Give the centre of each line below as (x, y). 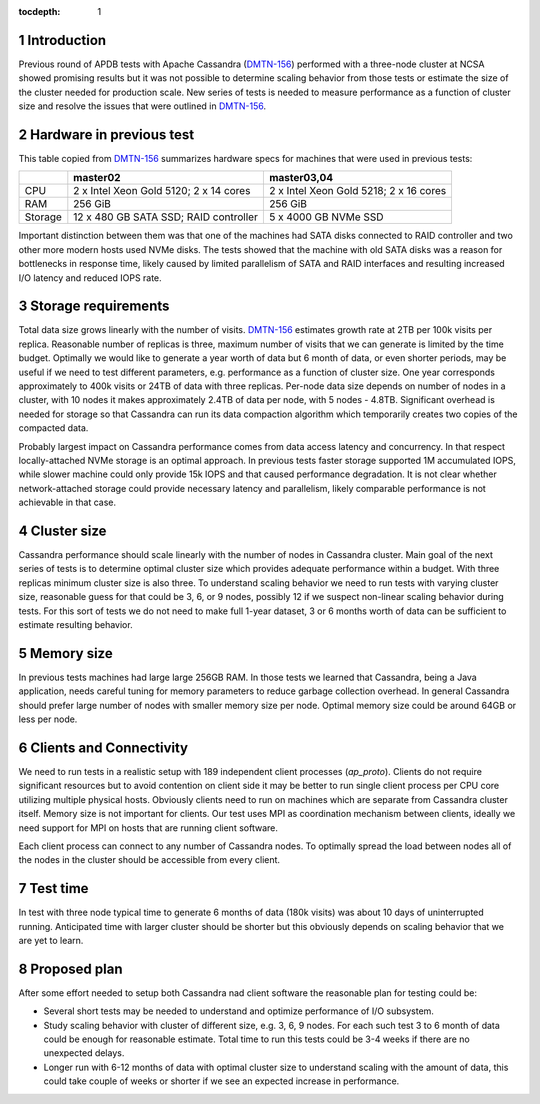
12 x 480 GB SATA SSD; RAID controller (166, 217)
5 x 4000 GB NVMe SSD (326, 217)
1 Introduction (62, 40)
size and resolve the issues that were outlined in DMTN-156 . (142, 106)
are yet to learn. (51, 941)
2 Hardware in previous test (106, 134)
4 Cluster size (62, 530)
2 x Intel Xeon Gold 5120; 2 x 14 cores (162, 191)
